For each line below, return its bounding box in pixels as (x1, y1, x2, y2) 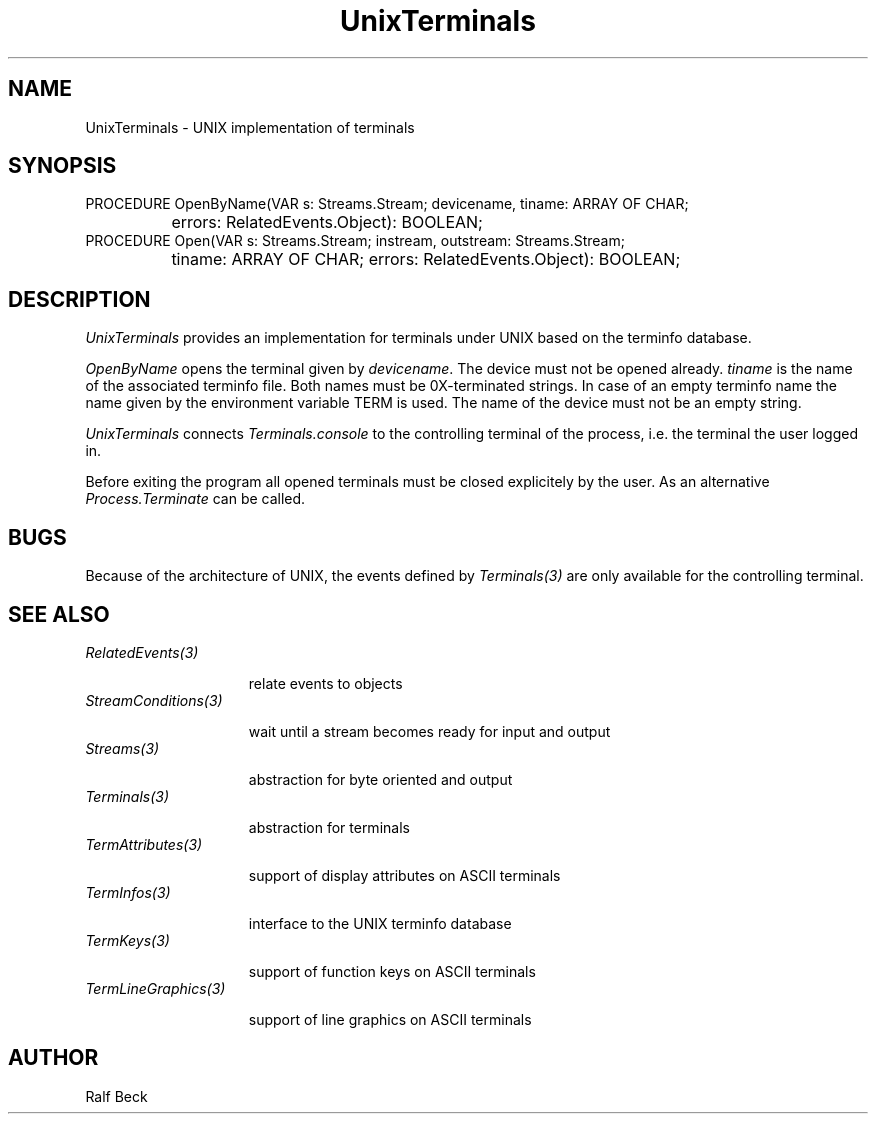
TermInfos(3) (85, 883, 171, 901)
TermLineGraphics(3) (85, 979, 226, 997)
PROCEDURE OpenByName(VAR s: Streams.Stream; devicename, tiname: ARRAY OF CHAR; (85, 195, 689, 213)
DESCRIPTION (8, 286, 151, 312)
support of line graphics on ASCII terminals (248, 1010, 532, 1028)
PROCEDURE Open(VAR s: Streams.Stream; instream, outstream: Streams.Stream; (85, 232, 625, 250)
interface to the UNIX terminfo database (248, 914, 512, 932)
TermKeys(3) (85, 931, 170, 949)
